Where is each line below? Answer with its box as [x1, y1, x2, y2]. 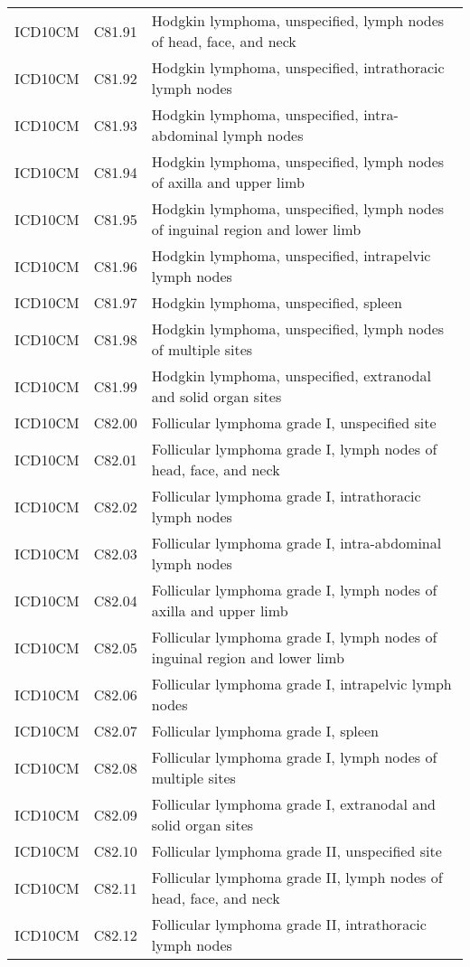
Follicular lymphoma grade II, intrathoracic [151, 914, 427, 934]
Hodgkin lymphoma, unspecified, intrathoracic [151, 57, 445, 78]
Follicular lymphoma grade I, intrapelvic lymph [151, 673, 452, 694]
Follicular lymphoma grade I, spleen [151, 720, 379, 741]
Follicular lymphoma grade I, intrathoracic [151, 485, 421, 506]
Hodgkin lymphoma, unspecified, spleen [151, 292, 402, 313]
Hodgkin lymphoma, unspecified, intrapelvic [151, 245, 431, 266]
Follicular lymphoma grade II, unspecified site [151, 840, 442, 861]
